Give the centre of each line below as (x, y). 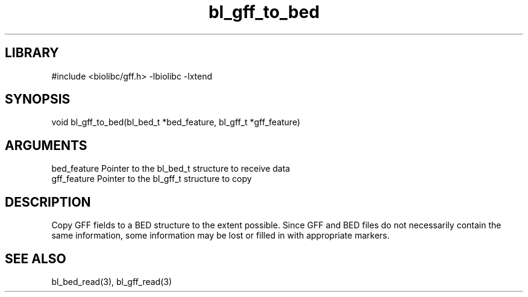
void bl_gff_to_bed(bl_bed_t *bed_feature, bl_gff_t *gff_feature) (176, 122)
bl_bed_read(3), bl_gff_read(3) (112, 281)
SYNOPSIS (38, 99)
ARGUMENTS (46, 145)
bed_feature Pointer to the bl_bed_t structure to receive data (171, 169)
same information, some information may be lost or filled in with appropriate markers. (221, 236)
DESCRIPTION (48, 202)
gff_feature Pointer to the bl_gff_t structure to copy (152, 179)
